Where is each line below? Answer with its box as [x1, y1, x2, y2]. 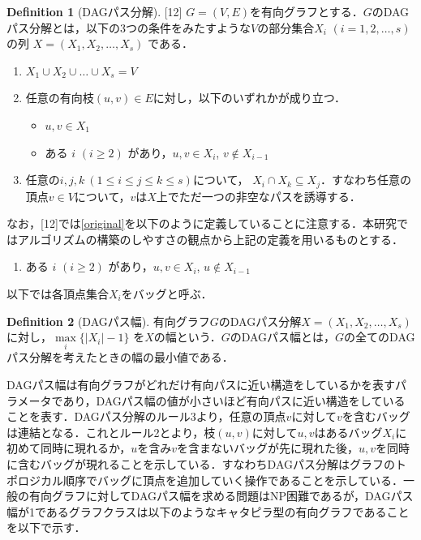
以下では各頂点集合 [6, 285, 109, 302]
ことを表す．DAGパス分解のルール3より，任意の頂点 [6, 408, 286, 425]
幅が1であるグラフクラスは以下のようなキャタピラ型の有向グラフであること [6, 503, 410, 520]
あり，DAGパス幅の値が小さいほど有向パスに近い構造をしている [62, 392, 406, 409]
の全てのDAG [344, 328, 415, 345]
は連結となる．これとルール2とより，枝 [6, 423, 216, 440]
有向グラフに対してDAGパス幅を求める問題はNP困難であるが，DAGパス [28, 487, 414, 504]
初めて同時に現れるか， [6, 439, 131, 456]
